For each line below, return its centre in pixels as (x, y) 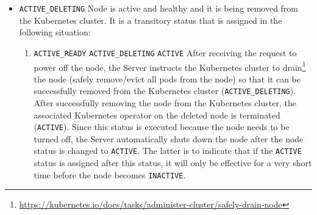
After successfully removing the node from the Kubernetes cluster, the (165, 103)
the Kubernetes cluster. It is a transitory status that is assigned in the (151, 20)
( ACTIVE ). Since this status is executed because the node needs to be (162, 127)
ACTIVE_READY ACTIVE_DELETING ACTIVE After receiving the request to (165, 52)
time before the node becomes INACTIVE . (110, 174)
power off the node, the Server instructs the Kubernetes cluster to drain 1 (170, 66)
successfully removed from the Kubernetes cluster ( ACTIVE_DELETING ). (165, 91)
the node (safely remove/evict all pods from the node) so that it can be (167, 78)
